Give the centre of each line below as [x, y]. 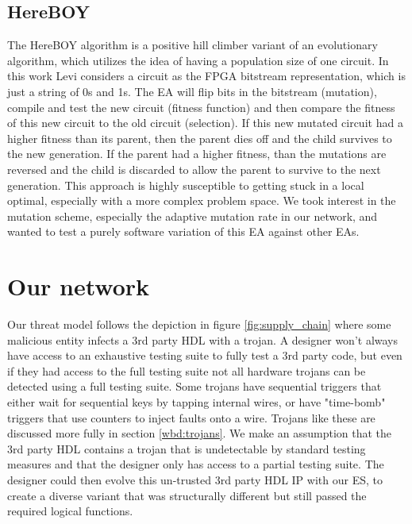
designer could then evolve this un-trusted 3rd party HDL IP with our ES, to [195, 479]
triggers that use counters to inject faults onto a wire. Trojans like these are [191, 417]
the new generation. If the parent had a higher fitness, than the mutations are [197, 154]
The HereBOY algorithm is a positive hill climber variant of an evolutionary [193, 45]
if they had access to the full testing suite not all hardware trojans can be [187, 370]
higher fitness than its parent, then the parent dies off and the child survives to [200, 138]
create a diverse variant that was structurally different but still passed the [187, 495]
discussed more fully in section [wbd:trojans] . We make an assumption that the [200, 433]
